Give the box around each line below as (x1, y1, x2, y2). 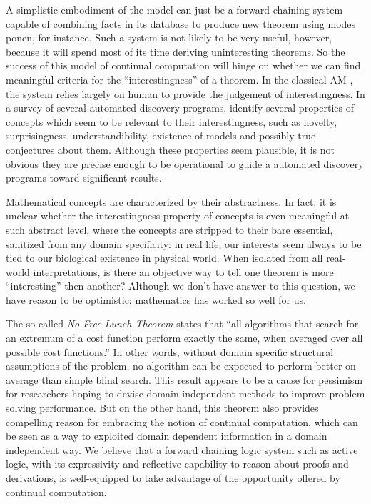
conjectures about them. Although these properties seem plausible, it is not (6, 142, 335, 157)
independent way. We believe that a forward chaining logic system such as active (6, 442, 358, 457)
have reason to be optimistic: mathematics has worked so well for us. (6, 292, 306, 307)
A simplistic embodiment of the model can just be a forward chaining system (6, 2, 343, 16)
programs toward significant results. (6, 170, 162, 185)
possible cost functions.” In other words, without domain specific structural (6, 344, 334, 359)
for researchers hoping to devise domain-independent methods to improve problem (6, 386, 365, 401)
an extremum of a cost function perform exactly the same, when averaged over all (6, 330, 363, 345)
